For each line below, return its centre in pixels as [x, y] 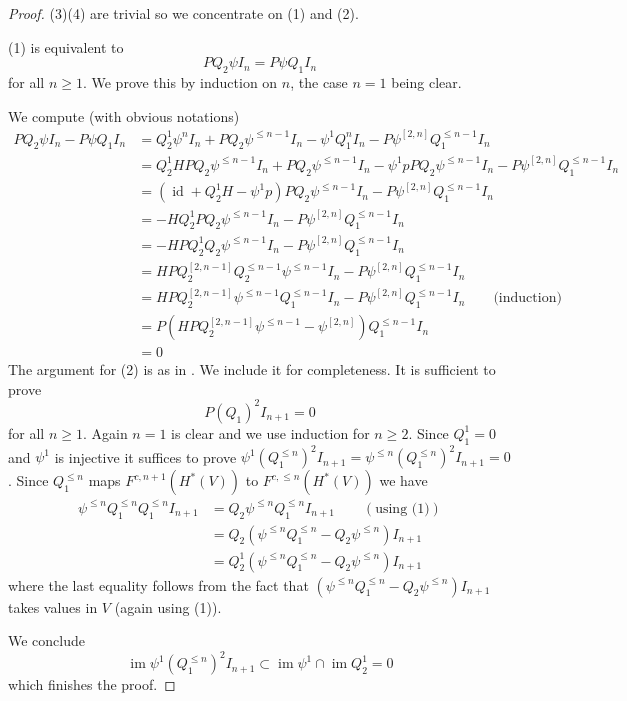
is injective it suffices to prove [145, 456]
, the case [319, 81]
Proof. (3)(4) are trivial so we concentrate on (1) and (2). [183, 13]
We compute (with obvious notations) [124, 115]
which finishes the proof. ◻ [92, 684]
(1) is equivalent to [66, 46]
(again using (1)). [168, 606]
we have [403, 480]
